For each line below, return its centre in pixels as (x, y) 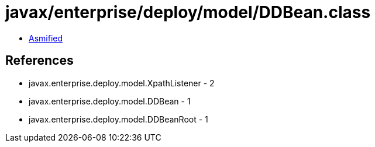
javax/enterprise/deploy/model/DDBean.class (188, 12)
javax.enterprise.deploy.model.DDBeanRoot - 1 (118, 119)
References (39, 61)
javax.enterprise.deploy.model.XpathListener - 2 (122, 83)
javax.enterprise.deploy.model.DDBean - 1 (110, 101)
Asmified (46, 38)
